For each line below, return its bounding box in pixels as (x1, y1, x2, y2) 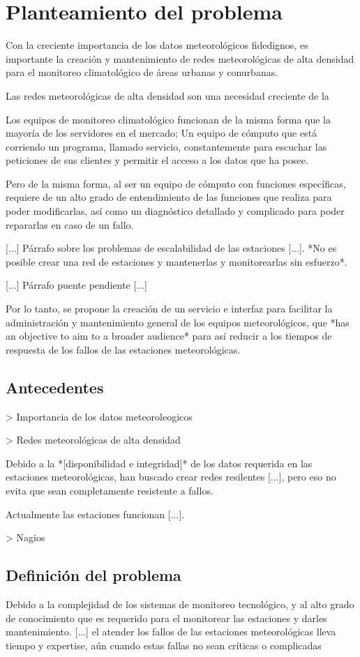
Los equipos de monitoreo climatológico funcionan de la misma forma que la (6, 112, 331, 126)
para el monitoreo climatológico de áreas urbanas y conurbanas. (6, 65, 278, 80)
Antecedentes (6, 376, 104, 398)
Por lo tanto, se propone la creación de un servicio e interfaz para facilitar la (6, 301, 333, 316)
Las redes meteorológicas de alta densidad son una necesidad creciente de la (6, 88, 329, 103)
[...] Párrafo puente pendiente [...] (6, 278, 147, 292)
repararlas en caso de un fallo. (6, 217, 134, 232)
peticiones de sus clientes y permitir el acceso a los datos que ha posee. (6, 153, 308, 167)
